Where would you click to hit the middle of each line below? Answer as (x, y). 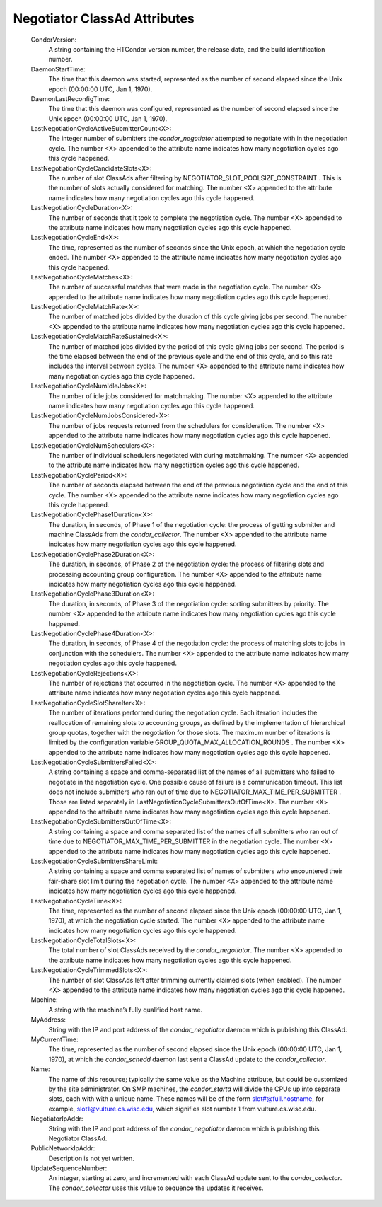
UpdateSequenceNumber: (69, 1168)
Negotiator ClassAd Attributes (104, 18)
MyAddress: (48, 1020)
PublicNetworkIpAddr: (63, 1148)
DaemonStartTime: (58, 69)
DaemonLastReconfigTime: (70, 98)
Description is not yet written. (91, 1158)
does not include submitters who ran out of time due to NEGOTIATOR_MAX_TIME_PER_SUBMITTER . (195, 792)
